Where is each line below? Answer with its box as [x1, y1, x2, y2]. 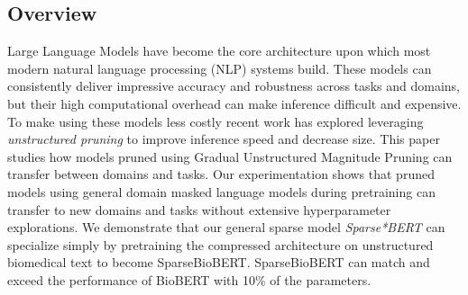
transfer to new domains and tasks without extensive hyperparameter [7, 200, 391, 219]
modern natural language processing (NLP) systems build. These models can [7, 58, 432, 77]
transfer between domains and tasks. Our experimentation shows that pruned [7, 165, 435, 183]
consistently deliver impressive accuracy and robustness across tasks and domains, [7, 76, 460, 95]
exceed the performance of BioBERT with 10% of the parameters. [7, 270, 372, 289]
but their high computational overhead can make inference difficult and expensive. [7, 94, 462, 112]
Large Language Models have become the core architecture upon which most [7, 41, 431, 60]
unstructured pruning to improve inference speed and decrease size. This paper [7, 130, 440, 148]
